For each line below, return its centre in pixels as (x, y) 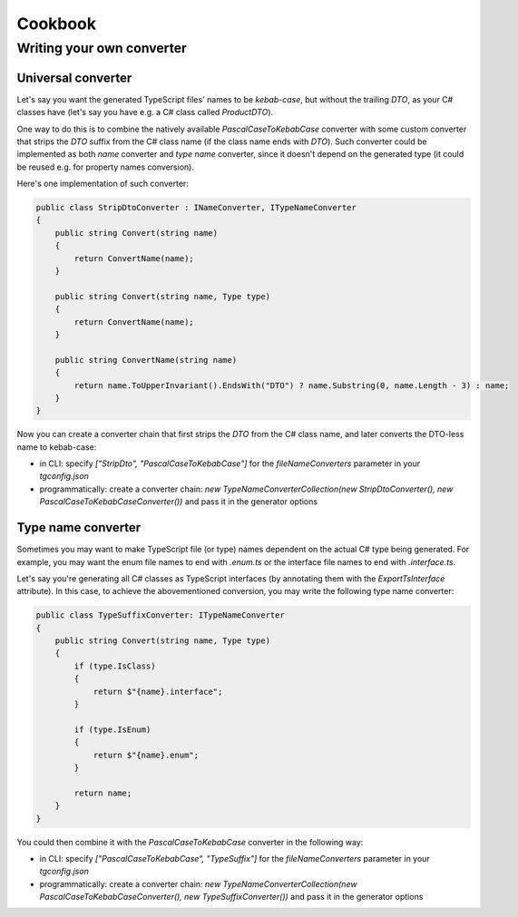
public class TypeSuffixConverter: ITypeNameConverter (160, 615)
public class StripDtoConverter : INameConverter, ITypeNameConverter (196, 208)
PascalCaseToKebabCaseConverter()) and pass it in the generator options (178, 502)
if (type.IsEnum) (112, 729)
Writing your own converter (102, 48)
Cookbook (57, 24)
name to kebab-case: (57, 447)
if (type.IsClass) (115, 666)
